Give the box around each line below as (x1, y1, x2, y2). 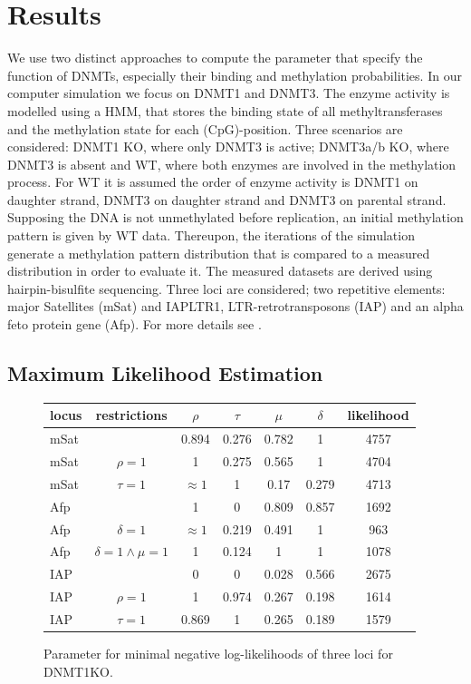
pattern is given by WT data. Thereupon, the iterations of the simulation (7, 226, 415, 245)
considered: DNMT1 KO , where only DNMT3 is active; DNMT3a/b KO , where (7, 137, 449, 156)
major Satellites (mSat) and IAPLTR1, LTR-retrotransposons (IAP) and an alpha (7, 297, 464, 316)
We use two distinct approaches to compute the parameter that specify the (7, 48, 423, 67)
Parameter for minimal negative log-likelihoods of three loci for (43, 644, 393, 663)
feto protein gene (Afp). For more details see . (7, 315, 262, 334)
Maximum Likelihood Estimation (7, 359, 323, 387)
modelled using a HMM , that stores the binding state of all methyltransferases (7, 101, 443, 120)
